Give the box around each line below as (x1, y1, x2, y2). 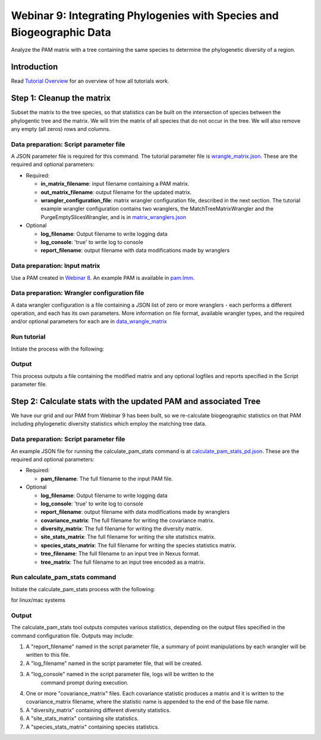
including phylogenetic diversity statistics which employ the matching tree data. (11, 420, 207, 427)
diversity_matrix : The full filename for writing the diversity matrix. (40, 525, 203, 532)
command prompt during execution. (40, 679, 129, 686)
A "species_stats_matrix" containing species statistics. (26, 723, 160, 730)
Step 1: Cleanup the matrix (11, 93, 111, 104)
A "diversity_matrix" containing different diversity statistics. (26, 706, 171, 714)
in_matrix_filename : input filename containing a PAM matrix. (40, 180, 190, 188)
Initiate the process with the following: (11, 345, 105, 352)
